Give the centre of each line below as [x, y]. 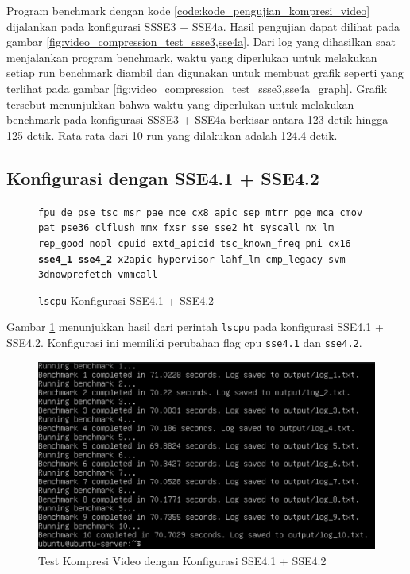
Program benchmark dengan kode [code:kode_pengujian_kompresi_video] [188, 10]
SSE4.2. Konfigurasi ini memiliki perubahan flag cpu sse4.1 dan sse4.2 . [184, 343]
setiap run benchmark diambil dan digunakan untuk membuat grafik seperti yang [205, 73]
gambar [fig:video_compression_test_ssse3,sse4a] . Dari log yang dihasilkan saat [201, 42]
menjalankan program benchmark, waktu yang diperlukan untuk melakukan [192, 57]
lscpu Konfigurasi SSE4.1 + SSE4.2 [126, 300]
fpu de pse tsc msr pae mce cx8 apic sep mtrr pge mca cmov [201, 212]
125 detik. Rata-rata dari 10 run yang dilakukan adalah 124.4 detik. [172, 135]
